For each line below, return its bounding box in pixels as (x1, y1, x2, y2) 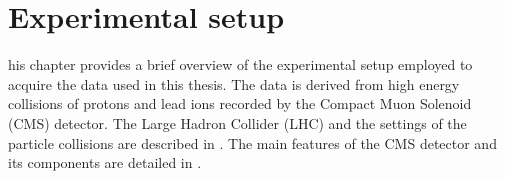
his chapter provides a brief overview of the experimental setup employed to (8, 54, 473, 75)
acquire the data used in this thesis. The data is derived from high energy (8, 73, 460, 94)
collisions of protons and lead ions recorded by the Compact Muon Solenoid (8, 93, 472, 114)
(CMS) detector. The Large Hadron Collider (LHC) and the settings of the (8, 112, 467, 133)
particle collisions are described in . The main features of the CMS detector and (8, 132, 497, 153)
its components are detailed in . (8, 152, 202, 173)
